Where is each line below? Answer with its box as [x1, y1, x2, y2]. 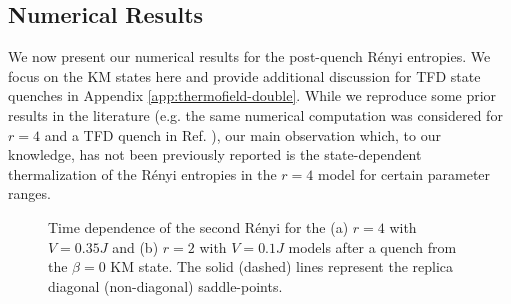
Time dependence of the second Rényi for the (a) [48, 216, 349, 237]
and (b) [112, 236, 159, 257]
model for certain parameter [318, 163, 491, 184]
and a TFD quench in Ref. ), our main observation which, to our [44, 124, 441, 145]
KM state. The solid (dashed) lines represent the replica [110, 256, 454, 277]
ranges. [8, 183, 51, 204]
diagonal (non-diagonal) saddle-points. [48, 275, 283, 296]
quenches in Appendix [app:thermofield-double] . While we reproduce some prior [8, 85, 497, 106]
